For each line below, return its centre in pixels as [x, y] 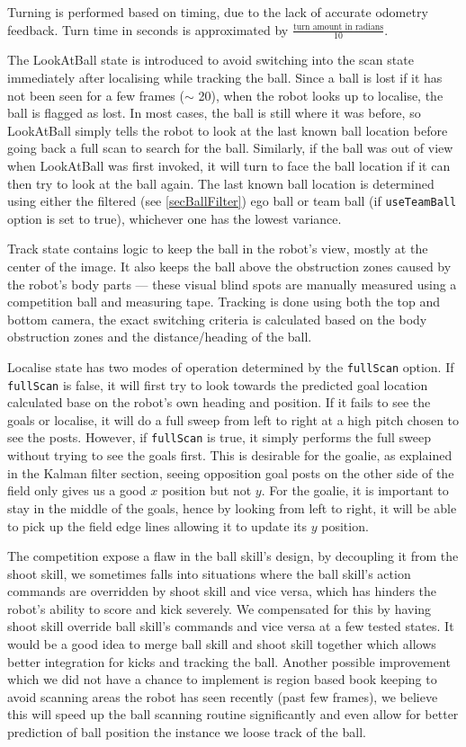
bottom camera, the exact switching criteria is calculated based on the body [217, 319]
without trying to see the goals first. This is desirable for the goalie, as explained [230, 455]
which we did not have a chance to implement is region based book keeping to [222, 679]
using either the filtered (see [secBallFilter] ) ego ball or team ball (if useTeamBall [232, 201]
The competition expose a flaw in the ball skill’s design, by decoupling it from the [233, 556]
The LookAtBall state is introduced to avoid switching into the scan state [211, 60]
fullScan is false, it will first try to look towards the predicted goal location [218, 384]
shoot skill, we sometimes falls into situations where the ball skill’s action [209, 573]
